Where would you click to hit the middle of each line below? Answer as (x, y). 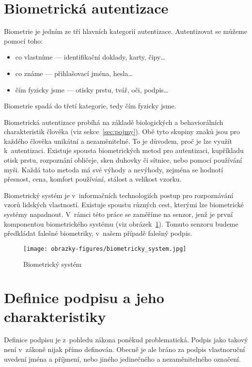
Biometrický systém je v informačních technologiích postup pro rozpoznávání (119, 195)
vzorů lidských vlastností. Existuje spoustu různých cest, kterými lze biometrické (124, 205)
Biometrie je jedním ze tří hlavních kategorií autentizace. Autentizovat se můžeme (126, 31)
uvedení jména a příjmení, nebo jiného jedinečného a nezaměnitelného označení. (122, 359)
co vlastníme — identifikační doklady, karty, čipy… (90, 57)
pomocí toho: (24, 40)
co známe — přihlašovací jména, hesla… (74, 73)
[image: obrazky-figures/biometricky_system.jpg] (105, 249)
